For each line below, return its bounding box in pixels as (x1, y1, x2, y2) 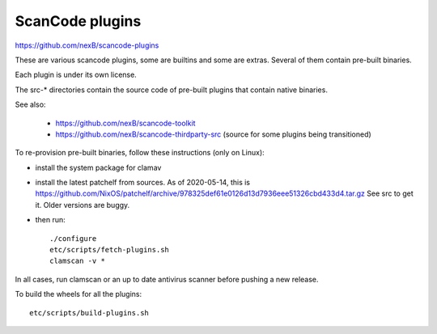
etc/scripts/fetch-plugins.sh (49, 245, 170, 255)
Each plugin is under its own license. (15, 70, 137, 80)
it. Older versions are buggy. (35, 200, 130, 209)
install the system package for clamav (35, 163, 162, 172)
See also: (15, 99, 46, 109)
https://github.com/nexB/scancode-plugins (15, 40, 159, 50)
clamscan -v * (49, 256, 105, 266)
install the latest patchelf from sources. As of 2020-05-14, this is (35, 178, 251, 188)
